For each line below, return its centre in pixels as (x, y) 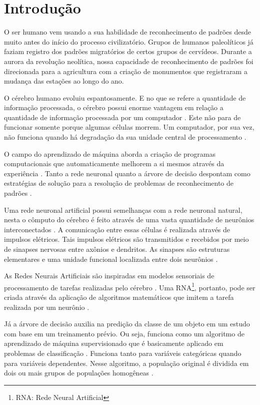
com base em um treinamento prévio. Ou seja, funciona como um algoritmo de (124, 333)
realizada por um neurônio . (47, 307)
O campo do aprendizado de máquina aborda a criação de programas (110, 153)
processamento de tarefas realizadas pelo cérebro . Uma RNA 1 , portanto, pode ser (130, 286)
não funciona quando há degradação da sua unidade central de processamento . (125, 137)
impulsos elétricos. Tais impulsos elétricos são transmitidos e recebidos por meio (126, 239)
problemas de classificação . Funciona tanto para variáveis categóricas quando (123, 353)
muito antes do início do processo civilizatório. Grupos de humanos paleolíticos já (129, 41)
